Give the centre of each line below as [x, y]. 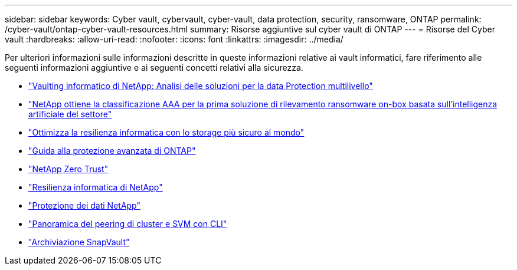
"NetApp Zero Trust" [68, 169]
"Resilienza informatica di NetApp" [96, 187]
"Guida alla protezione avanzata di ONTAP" [112, 151]
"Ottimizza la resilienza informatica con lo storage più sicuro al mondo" [166, 132]
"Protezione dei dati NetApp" [84, 205]
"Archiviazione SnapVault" [79, 242]
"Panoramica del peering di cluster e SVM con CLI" [128, 224]
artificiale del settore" [70, 114]
